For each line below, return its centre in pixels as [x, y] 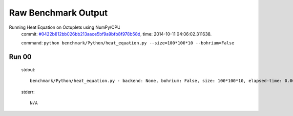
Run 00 [20, 57]
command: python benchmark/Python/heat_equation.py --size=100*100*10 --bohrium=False [128, 43]
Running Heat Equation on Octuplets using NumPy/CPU [65, 27]
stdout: [28, 69]
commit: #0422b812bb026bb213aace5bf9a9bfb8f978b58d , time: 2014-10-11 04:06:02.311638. [116, 34]
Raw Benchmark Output [58, 13]
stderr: [28, 92]
